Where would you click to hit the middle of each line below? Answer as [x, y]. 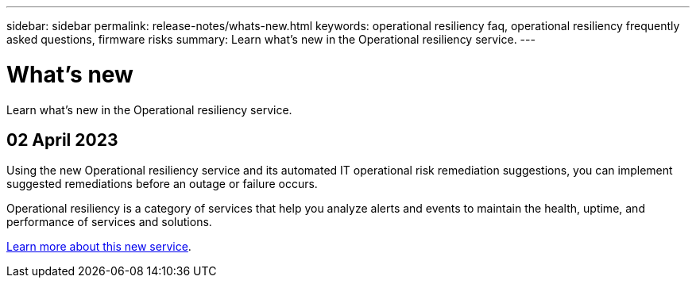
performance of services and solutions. [109, 222]
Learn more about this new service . [99, 247]
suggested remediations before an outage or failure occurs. [162, 184]
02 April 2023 [62, 140]
